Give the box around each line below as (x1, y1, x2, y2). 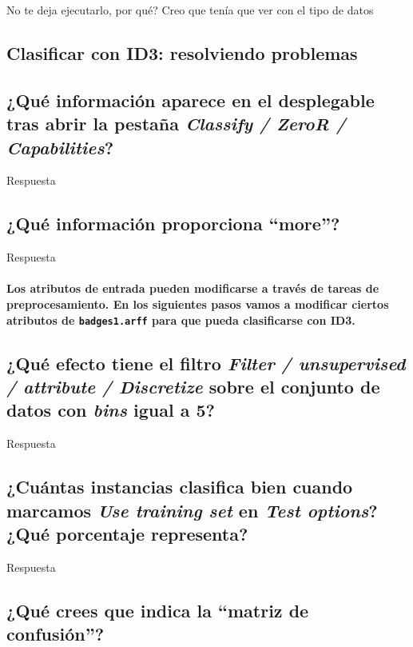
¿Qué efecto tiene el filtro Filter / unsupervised (6, 350, 406, 375)
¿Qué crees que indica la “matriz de (6, 597, 309, 622)
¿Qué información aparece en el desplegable (6, 87, 375, 112)
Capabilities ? (6, 134, 114, 159)
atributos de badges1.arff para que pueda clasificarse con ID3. (6, 311, 355, 328)
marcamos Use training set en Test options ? (6, 497, 378, 522)
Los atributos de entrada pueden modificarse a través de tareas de (6, 280, 379, 297)
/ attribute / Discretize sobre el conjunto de (6, 373, 380, 398)
